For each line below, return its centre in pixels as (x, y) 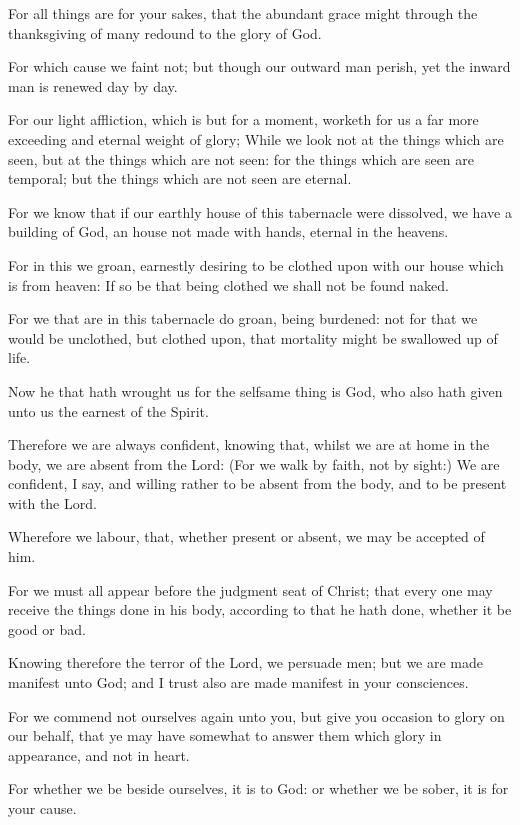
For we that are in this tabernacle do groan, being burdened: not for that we (243, 318)
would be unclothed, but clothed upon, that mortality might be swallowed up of (253, 337)
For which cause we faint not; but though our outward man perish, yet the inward (259, 66)
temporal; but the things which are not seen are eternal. (180, 178)
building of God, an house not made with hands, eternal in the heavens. (228, 231)
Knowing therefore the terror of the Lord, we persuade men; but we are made (246, 662)
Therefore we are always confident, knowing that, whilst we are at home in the (249, 444)
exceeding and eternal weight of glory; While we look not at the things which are (256, 138)
